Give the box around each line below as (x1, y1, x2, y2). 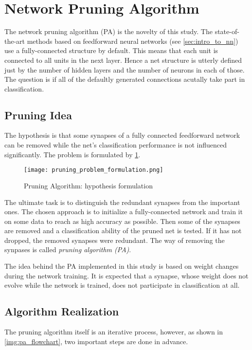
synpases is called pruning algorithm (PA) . (4, 244, 131, 255)
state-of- (215, 26, 239, 37)
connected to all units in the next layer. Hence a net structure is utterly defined (4, 55, 242, 65)
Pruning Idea (4, 107, 72, 122)
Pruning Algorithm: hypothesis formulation (24, 180, 153, 190)
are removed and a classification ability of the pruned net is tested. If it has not (4, 225, 242, 236)
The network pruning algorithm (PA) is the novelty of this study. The (4, 26, 213, 37)
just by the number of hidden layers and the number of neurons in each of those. (4, 64, 245, 74)
